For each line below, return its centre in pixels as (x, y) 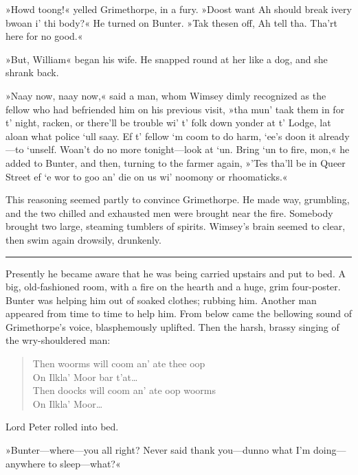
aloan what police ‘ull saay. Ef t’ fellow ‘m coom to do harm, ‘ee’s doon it (161, 136)
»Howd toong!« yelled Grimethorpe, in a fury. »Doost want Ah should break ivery (179, 9)
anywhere (25, 463)
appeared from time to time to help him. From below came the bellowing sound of (179, 313)
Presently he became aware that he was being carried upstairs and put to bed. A (176, 273)
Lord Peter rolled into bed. (62, 427)
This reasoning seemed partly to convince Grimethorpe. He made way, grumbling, (178, 199)
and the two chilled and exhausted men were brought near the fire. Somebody (169, 212)
